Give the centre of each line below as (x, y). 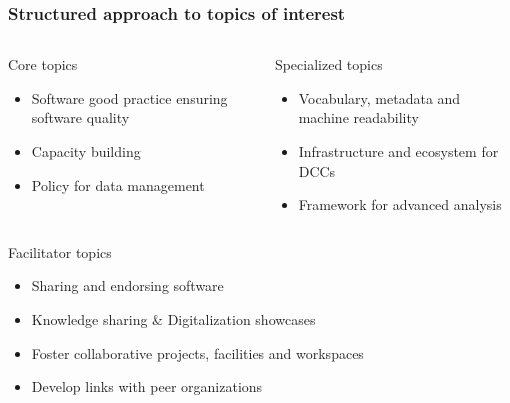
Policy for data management (118, 184)
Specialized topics (328, 64)
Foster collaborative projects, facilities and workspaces (197, 352)
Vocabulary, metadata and (379, 97)
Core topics (43, 64)
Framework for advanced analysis (400, 204)
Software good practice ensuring (129, 97)
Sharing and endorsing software (127, 285)
